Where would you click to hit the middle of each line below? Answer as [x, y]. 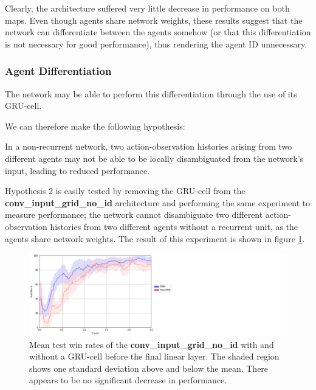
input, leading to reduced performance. [77, 170]
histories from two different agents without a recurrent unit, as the [174, 226]
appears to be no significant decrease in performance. [128, 380]
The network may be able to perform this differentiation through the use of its [151, 93]
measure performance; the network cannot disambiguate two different [134, 214]
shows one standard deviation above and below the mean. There [149, 368]
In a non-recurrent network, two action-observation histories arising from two [149, 146]
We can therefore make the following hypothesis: [95, 126]
